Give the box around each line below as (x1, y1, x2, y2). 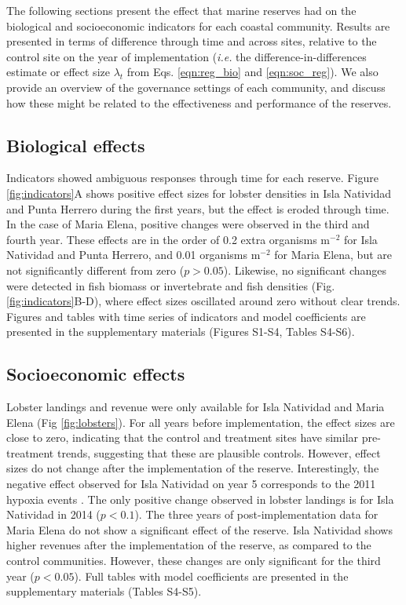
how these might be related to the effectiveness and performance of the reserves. (6, 94, 392, 111)
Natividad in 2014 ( (6, 506, 101, 523)
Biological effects (6, 133, 145, 157)
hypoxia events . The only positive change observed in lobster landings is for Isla (6, 490, 394, 507)
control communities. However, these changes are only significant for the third (6, 552, 381, 569)
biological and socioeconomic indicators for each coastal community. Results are (6, 17, 390, 34)
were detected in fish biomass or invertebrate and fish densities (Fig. (6, 277, 335, 293)
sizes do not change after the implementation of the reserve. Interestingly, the (6, 460, 379, 476)
